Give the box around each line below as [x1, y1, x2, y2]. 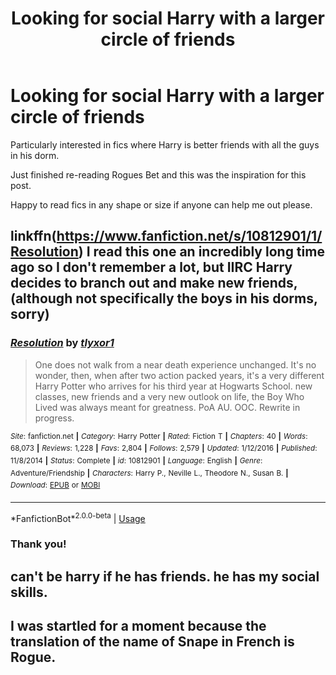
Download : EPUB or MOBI [10, 480, 101, 491]
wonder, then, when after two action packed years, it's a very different [34, 369, 325, 381]
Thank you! [10, 537, 67, 551]
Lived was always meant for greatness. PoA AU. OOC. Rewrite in [34, 401, 301, 413]
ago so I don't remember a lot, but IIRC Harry [10, 259, 293, 276]
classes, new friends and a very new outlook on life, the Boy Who [34, 390, 305, 402]
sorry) [10, 306, 50, 323]
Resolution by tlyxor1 [10, 336, 115, 350]
